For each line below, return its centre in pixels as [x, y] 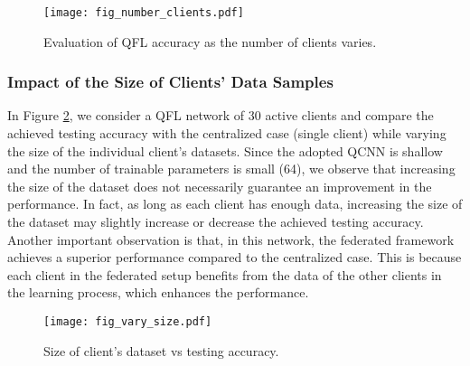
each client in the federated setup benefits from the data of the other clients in [225, 274]
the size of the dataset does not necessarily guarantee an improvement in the [220, 186]
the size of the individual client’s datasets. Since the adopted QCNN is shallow [225, 150]
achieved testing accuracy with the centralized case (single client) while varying [227, 133]
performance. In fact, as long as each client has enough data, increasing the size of [235, 204]
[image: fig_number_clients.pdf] [144, 13]
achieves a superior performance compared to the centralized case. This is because [235, 257]
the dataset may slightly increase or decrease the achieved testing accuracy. [216, 222]
